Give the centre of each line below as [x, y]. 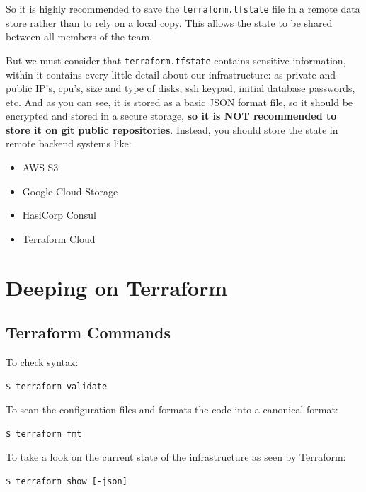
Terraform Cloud [59, 238]
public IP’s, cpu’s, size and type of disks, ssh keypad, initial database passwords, [181, 88]
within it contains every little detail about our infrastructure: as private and [171, 74]
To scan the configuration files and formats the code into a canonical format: [172, 410]
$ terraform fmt [44, 434]
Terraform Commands [88, 332]
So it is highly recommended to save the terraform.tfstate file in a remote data [183, 8]
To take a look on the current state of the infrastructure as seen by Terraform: [176, 457]
